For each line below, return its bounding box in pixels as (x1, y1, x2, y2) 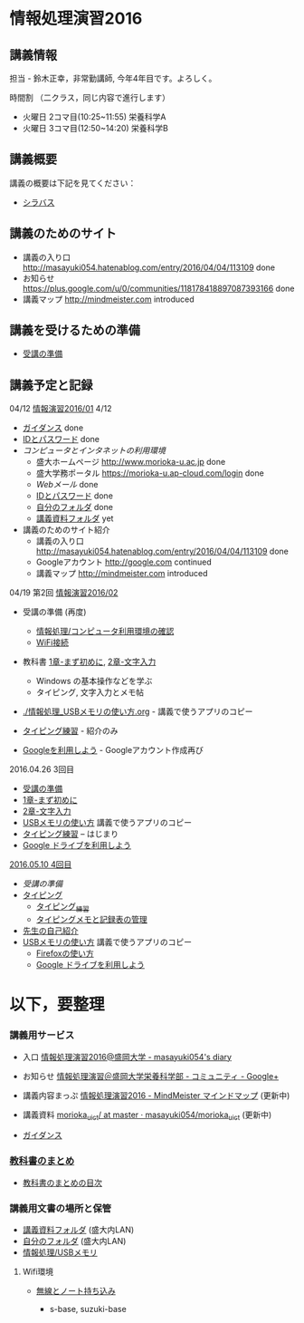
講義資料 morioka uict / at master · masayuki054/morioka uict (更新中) (22, 1109, 272, 1122)
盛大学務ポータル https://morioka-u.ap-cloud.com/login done (35, 468, 264, 478)
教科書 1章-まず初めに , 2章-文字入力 (22, 656, 157, 667)
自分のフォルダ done (35, 502, 113, 513)
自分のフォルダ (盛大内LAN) (22, 1235, 127, 1246)
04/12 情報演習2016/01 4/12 (9, 403, 112, 414)
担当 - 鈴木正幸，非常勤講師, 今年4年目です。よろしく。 (9, 73, 217, 83)
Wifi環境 (22, 1266, 54, 1277)
